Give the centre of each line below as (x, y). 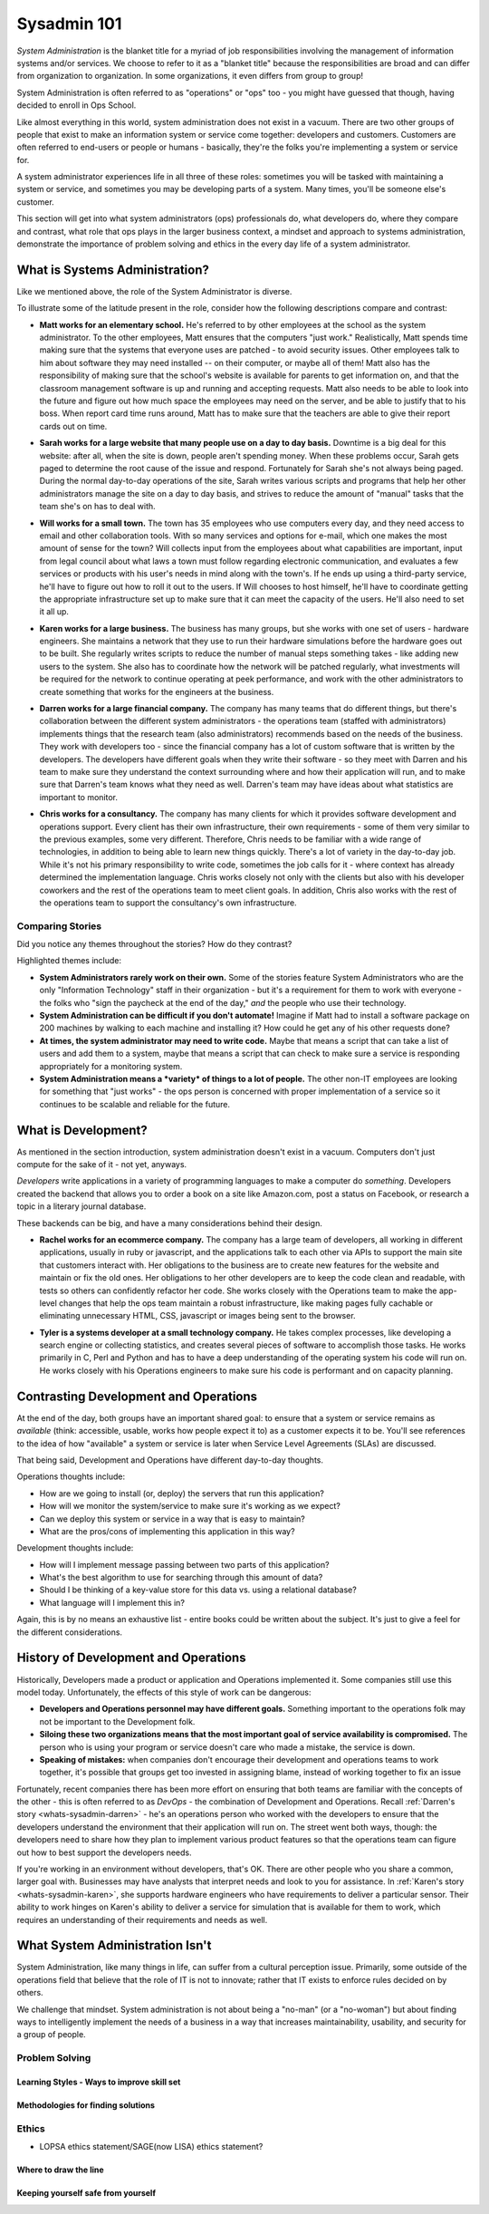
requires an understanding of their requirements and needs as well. (142, 1919)
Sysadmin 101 (69, 24)
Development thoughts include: (75, 1548)
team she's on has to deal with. (97, 507)
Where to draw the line (60, 2170)
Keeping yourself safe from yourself (86, 2193)
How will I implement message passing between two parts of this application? (184, 1564)
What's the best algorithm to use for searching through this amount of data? (181, 1578)
